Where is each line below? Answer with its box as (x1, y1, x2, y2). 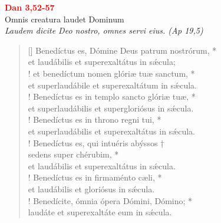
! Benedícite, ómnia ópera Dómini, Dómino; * (28, 194, 193, 206)
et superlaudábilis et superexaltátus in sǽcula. (28, 124, 196, 137)
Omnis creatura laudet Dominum (5, 12, 124, 25)
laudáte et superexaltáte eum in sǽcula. (28, 206, 172, 218)
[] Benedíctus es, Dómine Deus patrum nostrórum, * (28, 44, 217, 56)
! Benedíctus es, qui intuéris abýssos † (28, 136, 164, 149)
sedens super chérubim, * (28, 148, 119, 160)
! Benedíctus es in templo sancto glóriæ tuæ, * (28, 90, 196, 103)
